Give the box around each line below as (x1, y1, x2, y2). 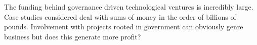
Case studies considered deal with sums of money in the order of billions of (4, 11, 236, 22)
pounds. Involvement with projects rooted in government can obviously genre (4, 21, 243, 32)
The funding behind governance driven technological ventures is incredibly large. (4, 2, 253, 12)
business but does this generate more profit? (4, 31, 141, 41)
